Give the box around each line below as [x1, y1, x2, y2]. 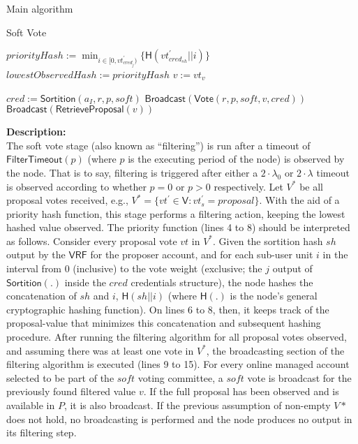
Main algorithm [6, 1, 73, 15]
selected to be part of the [6, 370, 114, 385]
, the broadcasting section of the [206, 343, 345, 357]
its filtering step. [6, 425, 77, 440]
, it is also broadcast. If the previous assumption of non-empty [64, 398, 331, 412]
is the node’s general [230, 288, 318, 303]
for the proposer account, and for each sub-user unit [90, 247, 313, 262]
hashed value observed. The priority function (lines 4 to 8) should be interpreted [6, 220, 350, 235]
